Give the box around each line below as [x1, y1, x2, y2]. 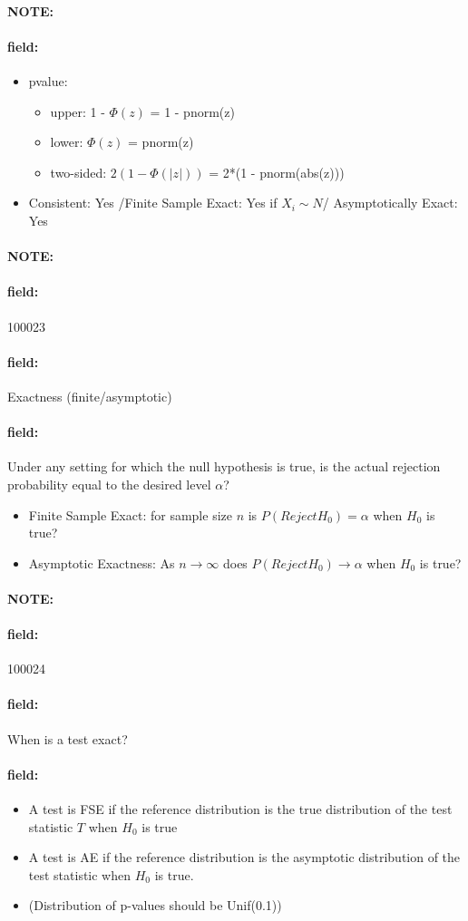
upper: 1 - [50, 102, 105, 121]
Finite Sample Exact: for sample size [28, 505, 232, 524]
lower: [50, 132, 83, 151]
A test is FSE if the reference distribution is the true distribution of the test [28, 800, 453, 819]
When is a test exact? [7, 729, 128, 748]
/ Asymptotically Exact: [322, 193, 458, 212]
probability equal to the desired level [7, 474, 211, 493]
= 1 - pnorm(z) [150, 102, 235, 121]
